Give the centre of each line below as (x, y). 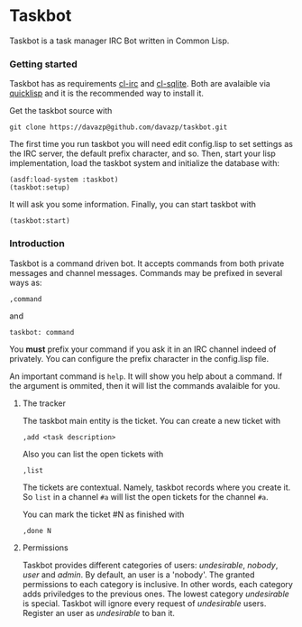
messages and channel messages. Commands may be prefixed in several (146, 272)
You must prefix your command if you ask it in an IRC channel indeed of (143, 349)
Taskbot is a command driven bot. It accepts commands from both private (147, 263)
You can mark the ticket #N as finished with (103, 514)
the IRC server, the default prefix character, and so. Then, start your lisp (143, 153)
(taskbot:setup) (40, 188)
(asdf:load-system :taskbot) (64, 180)
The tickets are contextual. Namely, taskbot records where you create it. (156, 487)
